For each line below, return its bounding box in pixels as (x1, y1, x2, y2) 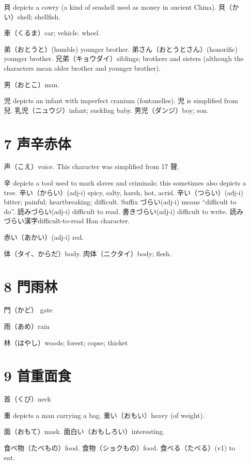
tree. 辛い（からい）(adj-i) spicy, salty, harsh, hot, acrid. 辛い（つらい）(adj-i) (4, 187, 243, 197)
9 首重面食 (4, 366, 71, 386)
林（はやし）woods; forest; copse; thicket (4, 337, 128, 347)
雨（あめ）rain (4, 321, 50, 331)
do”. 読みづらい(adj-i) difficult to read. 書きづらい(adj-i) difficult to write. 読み (4, 206, 243, 216)
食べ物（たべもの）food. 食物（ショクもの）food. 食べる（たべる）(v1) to (4, 443, 235, 453)
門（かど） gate (4, 305, 53, 315)
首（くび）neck (4, 394, 51, 404)
